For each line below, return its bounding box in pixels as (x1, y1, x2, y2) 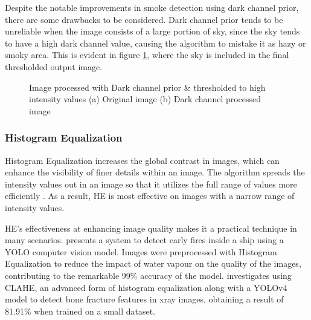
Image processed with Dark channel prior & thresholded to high (29, 80, 266, 93)
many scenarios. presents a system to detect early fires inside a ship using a (5, 233, 284, 246)
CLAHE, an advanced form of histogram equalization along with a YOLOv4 (5, 281, 287, 293)
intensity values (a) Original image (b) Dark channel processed (29, 93, 261, 105)
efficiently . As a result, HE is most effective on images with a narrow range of (5, 189, 295, 202)
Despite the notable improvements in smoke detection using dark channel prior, (5, 1, 299, 13)
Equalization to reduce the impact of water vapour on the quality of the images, (5, 257, 301, 270)
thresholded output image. (5, 60, 103, 73)
